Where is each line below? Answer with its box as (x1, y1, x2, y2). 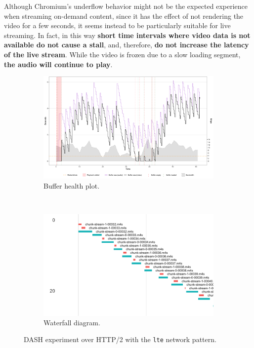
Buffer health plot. (43, 180, 100, 191)
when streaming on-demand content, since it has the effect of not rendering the (4, 10, 244, 21)
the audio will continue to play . (4, 59, 113, 69)
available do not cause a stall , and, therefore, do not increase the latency (4, 39, 249, 50)
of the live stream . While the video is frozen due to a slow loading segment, (4, 49, 241, 59)
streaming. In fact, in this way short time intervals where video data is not (4, 30, 251, 40)
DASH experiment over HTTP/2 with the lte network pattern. (24, 334, 216, 344)
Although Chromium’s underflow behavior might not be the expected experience (4, 1, 248, 11)
